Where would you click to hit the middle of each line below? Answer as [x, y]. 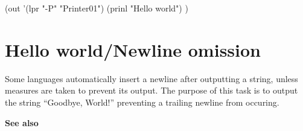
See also [22, 122]
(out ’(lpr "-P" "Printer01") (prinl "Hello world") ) [97, 8]
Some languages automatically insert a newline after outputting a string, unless [151, 78]
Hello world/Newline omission [133, 49]
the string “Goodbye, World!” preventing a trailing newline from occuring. [142, 102]
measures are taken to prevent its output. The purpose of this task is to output [151, 90]
